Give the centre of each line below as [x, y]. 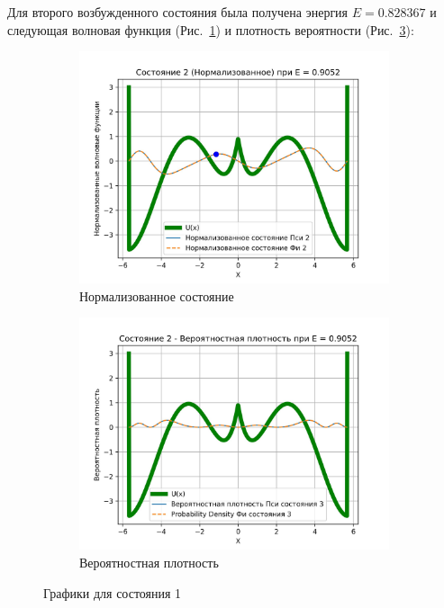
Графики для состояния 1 [113, 592]
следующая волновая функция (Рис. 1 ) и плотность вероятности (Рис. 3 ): [211, 29]
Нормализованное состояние [157, 295]
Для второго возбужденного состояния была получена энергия [178, 12]
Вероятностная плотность [149, 562]
